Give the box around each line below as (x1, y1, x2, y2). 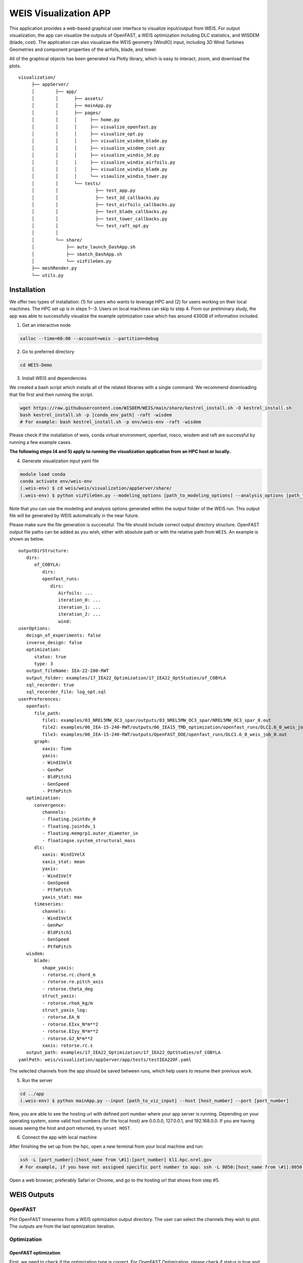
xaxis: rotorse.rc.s (42, 1042, 93, 1048)
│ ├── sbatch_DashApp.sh (31, 251, 122, 257)
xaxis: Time (42, 746, 72, 751)
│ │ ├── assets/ (31, 96, 104, 102)
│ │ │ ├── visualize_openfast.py (31, 124, 157, 130)
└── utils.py (31, 272, 64, 278)
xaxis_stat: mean (42, 859, 85, 864)
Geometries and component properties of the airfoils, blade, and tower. (9, 46, 158, 53)
